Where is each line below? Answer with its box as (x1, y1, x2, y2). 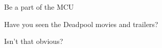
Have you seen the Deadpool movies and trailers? (4, 18, 158, 29)
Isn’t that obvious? (4, 36, 63, 46)
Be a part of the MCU (4, 2, 74, 12)
